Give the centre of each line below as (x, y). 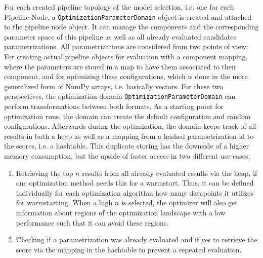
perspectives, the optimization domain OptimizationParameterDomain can (120, 96)
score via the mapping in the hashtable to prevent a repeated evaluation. (129, 249)
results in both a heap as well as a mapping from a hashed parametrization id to (129, 136)
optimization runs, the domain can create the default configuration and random (127, 116)
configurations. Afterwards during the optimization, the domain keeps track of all (130, 126)
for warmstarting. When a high (64, 202)
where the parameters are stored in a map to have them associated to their (120, 66)
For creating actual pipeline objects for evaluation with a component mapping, (126, 57)
